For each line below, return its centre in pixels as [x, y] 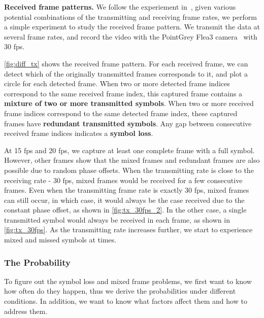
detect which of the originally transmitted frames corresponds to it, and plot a [126, 73]
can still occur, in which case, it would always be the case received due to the [124, 200]
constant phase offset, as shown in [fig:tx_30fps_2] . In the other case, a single [125, 210]
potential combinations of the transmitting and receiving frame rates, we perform [130, 16]
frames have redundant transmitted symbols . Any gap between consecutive [128, 123]
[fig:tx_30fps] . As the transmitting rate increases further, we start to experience [128, 229]
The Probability [37, 262]
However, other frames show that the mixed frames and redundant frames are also [132, 160]
